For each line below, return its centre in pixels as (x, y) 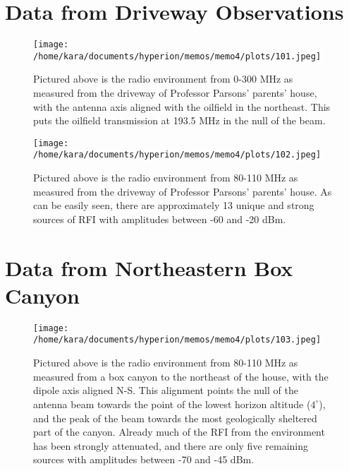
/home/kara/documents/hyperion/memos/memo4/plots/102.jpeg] (177, 155)
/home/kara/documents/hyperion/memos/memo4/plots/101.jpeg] (177, 56)
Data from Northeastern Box (149, 267)
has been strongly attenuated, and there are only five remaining (171, 445)
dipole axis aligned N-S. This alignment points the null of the (166, 390)
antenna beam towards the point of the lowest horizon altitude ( (172, 404)
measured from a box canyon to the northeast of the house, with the (181, 376)
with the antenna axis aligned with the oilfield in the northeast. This (182, 106)
